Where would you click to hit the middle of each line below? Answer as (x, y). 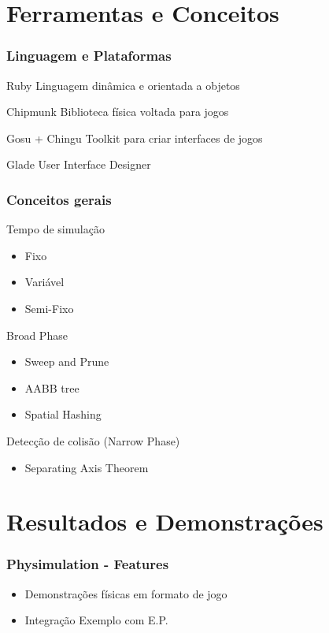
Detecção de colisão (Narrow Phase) (93, 440)
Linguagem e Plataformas (89, 56)
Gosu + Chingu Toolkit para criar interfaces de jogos (135, 138)
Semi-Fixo (49, 308)
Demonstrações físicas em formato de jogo (126, 593)
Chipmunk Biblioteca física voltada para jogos (118, 112)
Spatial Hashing (63, 414)
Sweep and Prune (67, 361)
